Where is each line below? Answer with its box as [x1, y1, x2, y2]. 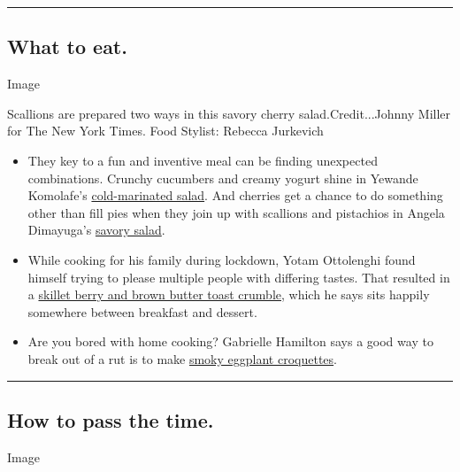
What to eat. [7, 33, 127, 60]
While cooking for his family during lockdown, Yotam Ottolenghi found [27, 250, 416, 268]
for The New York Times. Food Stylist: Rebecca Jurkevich [7, 121, 324, 140]
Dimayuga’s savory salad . [27, 221, 165, 239]
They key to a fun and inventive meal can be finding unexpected [27, 151, 378, 169]
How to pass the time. [7, 406, 214, 433]
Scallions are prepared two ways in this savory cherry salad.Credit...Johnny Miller [7, 104, 451, 122]
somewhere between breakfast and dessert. [27, 302, 257, 321]
